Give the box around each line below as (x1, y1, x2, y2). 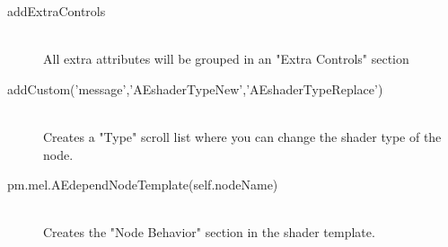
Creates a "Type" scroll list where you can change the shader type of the (43, 127, 442, 146)
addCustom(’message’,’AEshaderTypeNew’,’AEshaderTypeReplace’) (7, 79, 383, 98)
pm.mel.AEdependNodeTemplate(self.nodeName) (7, 175, 278, 194)
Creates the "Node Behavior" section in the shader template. (43, 223, 375, 242)
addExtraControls (7, 2, 106, 20)
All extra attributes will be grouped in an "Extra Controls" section (43, 49, 409, 68)
